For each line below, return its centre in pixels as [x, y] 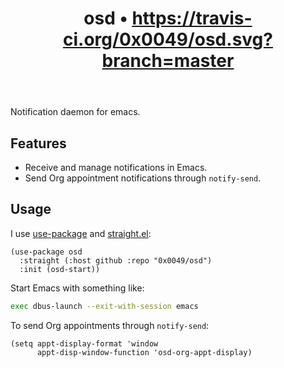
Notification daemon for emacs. [75, 112]
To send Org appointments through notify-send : [110, 325]
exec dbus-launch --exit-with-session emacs [104, 306]
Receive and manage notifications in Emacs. [116, 167]
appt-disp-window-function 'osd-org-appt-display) [144, 352]
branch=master [168, 61]
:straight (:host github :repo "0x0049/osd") [116, 260]
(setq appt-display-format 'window [84, 343]
